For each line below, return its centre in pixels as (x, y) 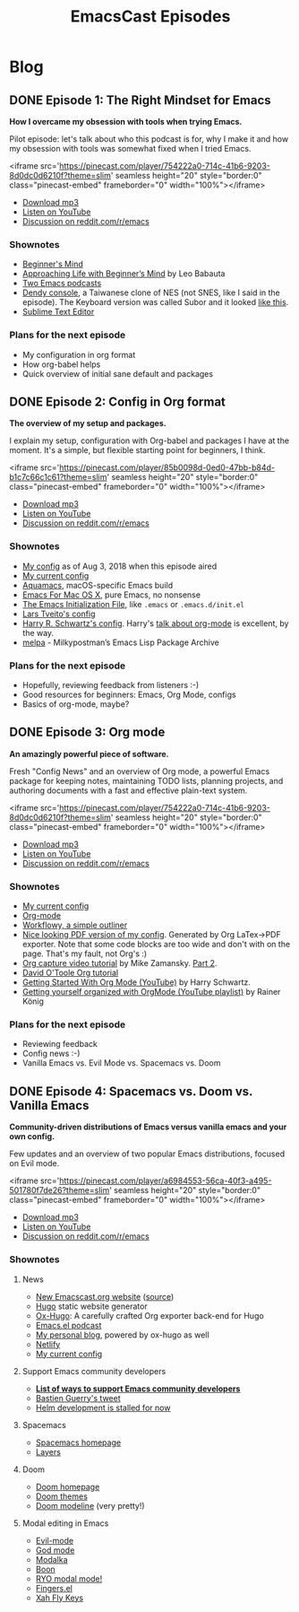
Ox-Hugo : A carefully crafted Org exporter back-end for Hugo (149, 1315)
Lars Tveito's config (59, 614)
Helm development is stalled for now (103, 1407)
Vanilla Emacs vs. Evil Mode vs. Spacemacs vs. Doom (121, 1063)
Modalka (52, 1559)
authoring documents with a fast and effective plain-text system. (128, 790)
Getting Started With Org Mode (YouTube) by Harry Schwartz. (136, 982)
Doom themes (61, 1496)
